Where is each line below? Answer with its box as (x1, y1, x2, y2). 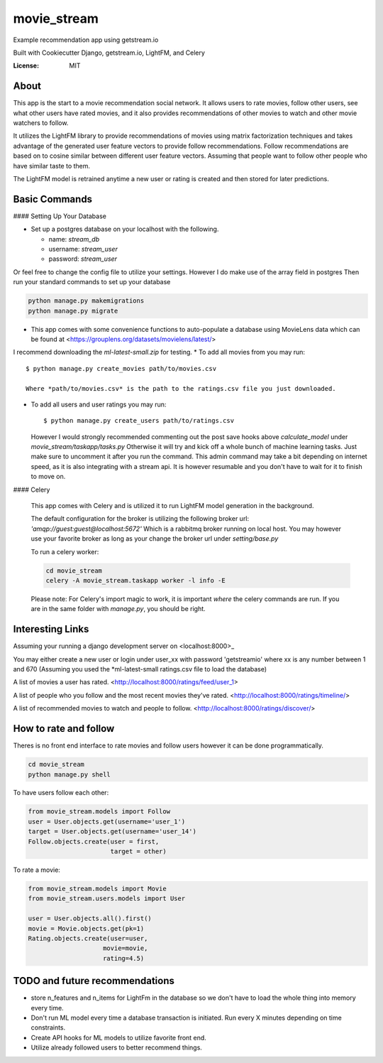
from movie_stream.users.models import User (28, 895, 186, 902)
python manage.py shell (28, 770, 111, 778)
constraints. (30, 1023, 66, 1032)
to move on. (30, 473, 66, 481)
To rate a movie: (13, 865, 60, 874)
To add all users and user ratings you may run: (30, 400, 167, 409)
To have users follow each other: (13, 789, 109, 797)
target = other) (110, 848, 167, 856)
